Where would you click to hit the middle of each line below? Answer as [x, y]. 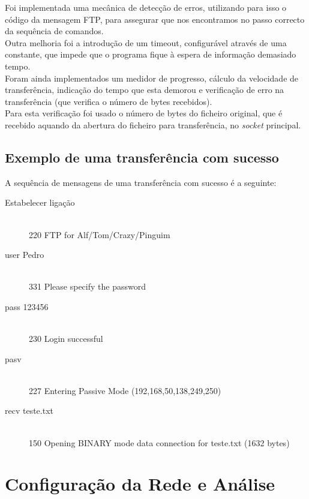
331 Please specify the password [87, 286]
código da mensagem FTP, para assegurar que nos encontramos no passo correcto [155, 19]
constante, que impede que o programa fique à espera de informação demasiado [151, 54]
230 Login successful [66, 339]
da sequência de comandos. [54, 31]
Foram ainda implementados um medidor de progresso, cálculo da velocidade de [152, 78]
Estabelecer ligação [40, 202]
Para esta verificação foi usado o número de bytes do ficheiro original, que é [144, 113]
